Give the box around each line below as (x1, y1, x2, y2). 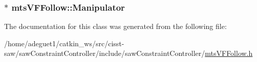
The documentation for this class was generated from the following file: (4, 21, 227, 32)
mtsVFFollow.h (205, 48, 253, 58)
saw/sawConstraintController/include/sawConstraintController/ (4, 48, 205, 58)
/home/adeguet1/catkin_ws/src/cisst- (4, 38, 124, 48)
